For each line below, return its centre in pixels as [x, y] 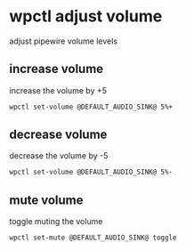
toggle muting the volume [56, 222]
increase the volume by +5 [58, 90]
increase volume [57, 69]
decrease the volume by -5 [59, 156]
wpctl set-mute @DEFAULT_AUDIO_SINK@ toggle [93, 238]
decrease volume [58, 135]
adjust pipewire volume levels [64, 41]
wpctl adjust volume [86, 16]
